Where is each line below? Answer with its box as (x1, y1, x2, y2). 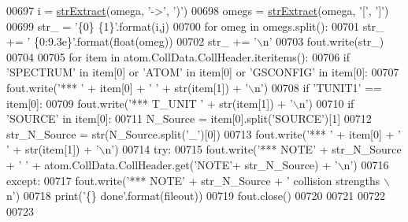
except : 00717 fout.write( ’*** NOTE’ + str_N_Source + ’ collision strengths (6, 172, 380, 188)
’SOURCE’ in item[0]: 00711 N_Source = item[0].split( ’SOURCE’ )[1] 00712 (6, 110, 372, 127)
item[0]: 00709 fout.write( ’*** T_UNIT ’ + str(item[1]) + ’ (6, 94, 293, 111)
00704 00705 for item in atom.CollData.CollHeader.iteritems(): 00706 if (6, 48, 350, 65)
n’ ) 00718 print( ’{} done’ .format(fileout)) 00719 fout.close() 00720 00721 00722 (6, 187, 385, 204)
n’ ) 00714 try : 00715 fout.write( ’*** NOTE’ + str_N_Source (105, 141, 402, 157)
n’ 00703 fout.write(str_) (262, 33, 384, 50)
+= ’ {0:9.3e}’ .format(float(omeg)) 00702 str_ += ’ (6, 33, 257, 50)
